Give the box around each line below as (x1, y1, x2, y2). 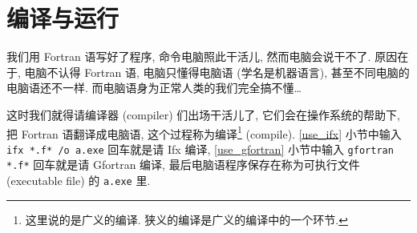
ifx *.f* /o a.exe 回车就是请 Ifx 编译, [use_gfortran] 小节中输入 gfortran (6, 140, 394, 157)
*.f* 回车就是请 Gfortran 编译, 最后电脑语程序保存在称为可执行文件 (6, 156, 360, 173)
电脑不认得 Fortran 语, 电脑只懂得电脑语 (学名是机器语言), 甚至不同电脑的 (24, 63, 410, 80)
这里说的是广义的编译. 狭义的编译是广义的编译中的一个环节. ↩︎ (25, 211, 348, 227)
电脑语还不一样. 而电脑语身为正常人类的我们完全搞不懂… (6, 79, 302, 96)
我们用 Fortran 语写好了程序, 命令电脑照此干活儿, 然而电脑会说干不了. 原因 (6, 48, 398, 65)
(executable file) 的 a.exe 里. (6, 172, 151, 189)
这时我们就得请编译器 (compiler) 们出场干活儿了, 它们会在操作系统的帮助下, (6, 106, 400, 123)
